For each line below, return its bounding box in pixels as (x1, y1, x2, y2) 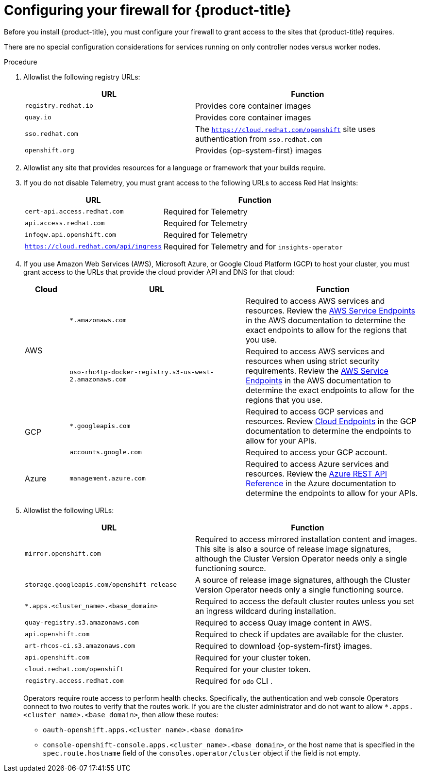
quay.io (25, 114, 51, 121)
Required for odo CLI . (195, 676, 273, 686)
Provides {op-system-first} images (195, 145, 322, 155)
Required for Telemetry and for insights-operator (163, 241, 343, 251)
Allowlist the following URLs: (23, 506, 114, 514)
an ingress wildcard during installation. (195, 606, 337, 616)
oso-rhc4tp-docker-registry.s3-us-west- (69, 368, 214, 376)
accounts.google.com (69, 448, 142, 456)
